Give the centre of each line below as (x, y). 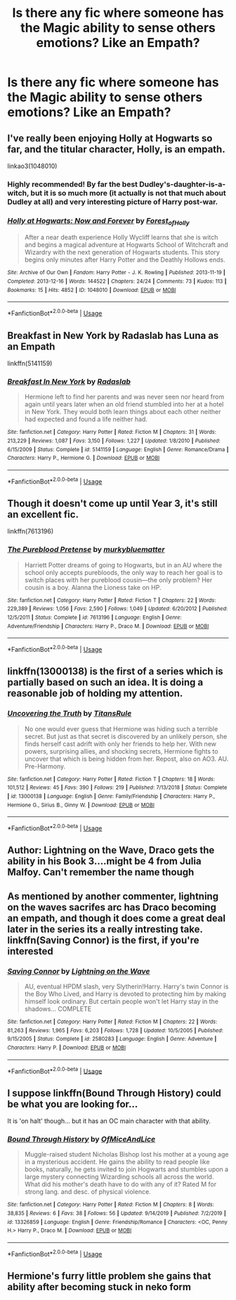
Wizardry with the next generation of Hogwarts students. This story (122, 252)
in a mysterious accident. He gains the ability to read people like (117, 1162)
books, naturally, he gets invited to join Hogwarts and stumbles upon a (126, 1169)
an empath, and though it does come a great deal (117, 918)
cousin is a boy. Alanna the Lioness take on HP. (93, 587)
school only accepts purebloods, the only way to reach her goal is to (124, 572)
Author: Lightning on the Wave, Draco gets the (111, 850)
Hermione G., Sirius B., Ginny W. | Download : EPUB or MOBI (81, 805)
